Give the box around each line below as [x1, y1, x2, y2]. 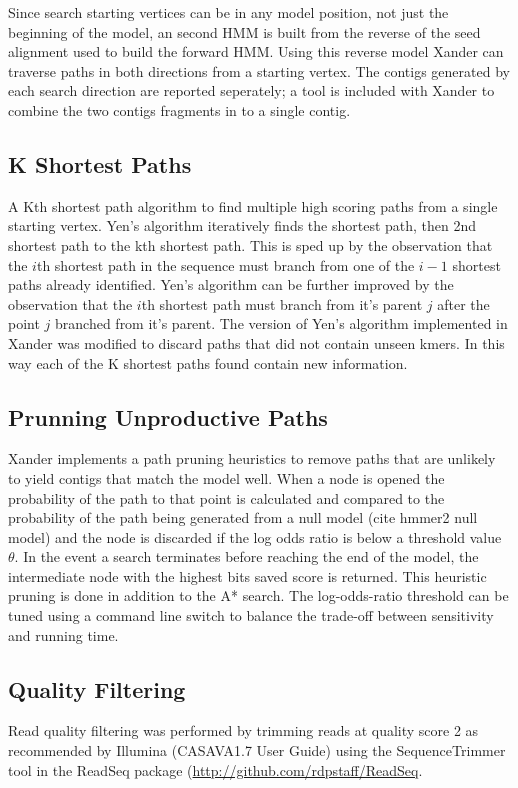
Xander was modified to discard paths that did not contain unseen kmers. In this [8, 332, 505, 353]
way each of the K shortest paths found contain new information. [8, 352, 408, 373]
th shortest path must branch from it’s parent [141, 293, 423, 314]
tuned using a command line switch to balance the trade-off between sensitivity [8, 605, 494, 626]
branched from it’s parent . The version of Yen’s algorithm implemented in [55, 313, 508, 334]
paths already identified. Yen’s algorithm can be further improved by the [8, 274, 454, 295]
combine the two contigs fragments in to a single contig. [8, 99, 351, 120]
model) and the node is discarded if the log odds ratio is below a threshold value [8, 526, 502, 547]
